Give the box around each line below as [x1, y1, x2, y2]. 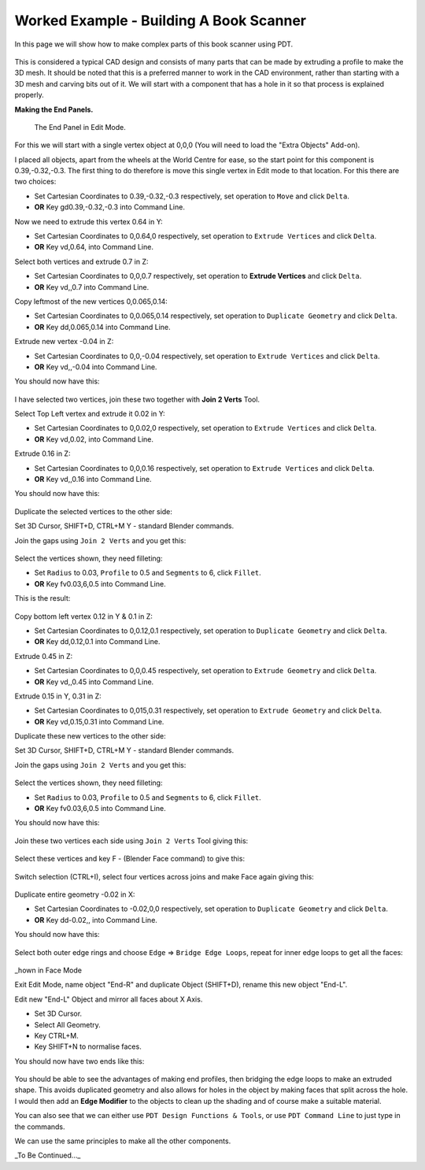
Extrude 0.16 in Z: [14, 449, 71, 458]
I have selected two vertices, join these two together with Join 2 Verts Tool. [14, 394, 260, 404]
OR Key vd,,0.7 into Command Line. [34, 282, 150, 291]
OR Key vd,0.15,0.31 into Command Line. [34, 716, 164, 726]
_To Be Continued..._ [14, 1150, 81, 1161]
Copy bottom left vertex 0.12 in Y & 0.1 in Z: [14, 611, 153, 621]
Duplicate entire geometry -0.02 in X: [14, 890, 135, 899]
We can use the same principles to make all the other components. [14, 1136, 231, 1146]
